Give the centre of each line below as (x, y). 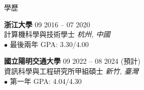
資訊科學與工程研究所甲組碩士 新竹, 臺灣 (71, 71)
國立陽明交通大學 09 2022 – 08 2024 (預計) (72, 61)
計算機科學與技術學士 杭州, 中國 (57, 34)
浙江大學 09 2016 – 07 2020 (47, 24)
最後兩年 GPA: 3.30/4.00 (49, 44)
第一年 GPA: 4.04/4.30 (46, 81)
